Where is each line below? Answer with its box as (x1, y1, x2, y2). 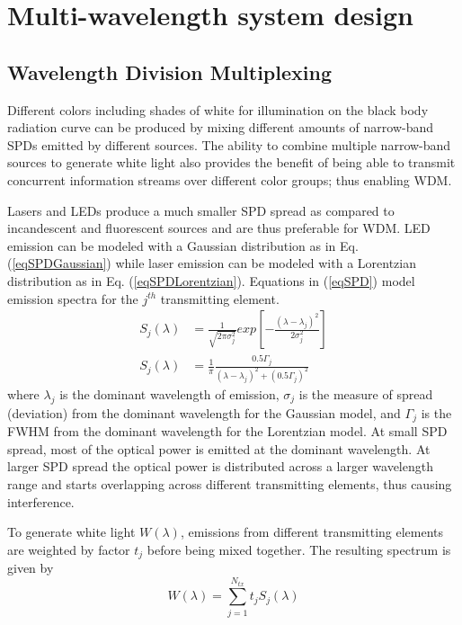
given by (7, 558, 54, 577)
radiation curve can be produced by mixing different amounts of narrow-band (7, 118, 434, 137)
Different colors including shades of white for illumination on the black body (7, 100, 429, 119)
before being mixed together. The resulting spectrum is (147, 540, 451, 558)
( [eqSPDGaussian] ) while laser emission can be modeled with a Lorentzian (7, 254, 416, 272)
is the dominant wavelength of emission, (59, 385, 280, 403)
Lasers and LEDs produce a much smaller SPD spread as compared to (7, 201, 395, 219)
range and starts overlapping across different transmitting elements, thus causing (7, 475, 452, 494)
